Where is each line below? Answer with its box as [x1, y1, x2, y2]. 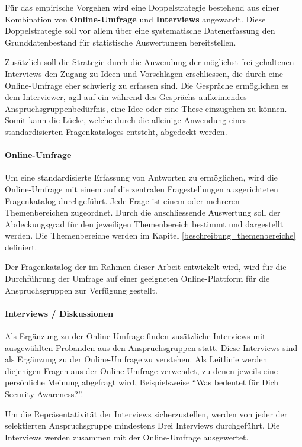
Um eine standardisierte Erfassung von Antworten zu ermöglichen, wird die [5, 171, 278, 184]
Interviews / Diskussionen [5, 307, 114, 319]
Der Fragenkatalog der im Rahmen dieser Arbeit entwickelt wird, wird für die [5, 261, 287, 273]
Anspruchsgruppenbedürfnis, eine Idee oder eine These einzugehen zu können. [5, 102, 287, 114]
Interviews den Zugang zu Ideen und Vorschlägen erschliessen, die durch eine [5, 67, 283, 79]
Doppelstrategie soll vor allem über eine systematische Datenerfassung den [5, 24, 275, 37]
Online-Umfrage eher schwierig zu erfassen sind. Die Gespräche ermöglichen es [5, 79, 289, 91]
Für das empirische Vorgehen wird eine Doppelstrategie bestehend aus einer [5, 1, 279, 13]
